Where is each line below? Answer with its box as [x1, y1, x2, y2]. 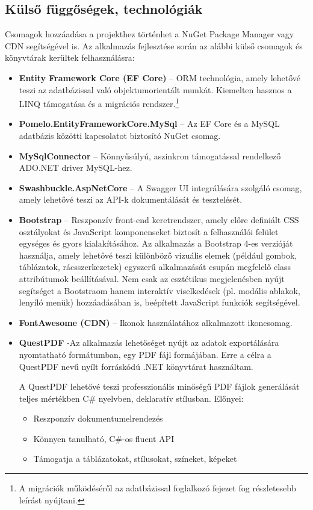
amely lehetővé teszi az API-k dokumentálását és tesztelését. [19, 193, 243, 206]
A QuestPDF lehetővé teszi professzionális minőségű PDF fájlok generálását [19, 380, 300, 393]
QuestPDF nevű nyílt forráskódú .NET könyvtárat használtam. [19, 360, 253, 372]
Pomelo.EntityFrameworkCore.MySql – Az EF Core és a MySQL [19, 117, 280, 130]
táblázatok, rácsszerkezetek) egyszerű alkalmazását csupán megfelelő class [19, 260, 291, 273]
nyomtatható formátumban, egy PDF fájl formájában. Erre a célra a [19, 348, 271, 360]
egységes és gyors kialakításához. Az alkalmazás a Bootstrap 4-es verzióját [19, 237, 293, 250]
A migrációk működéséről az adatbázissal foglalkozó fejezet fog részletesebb [19, 482, 296, 494]
